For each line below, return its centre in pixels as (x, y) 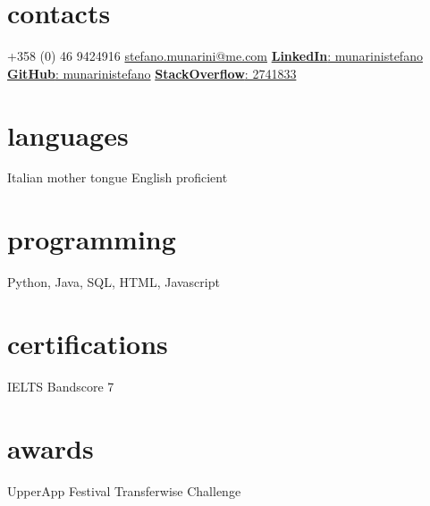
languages (68, 135)
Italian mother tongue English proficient (118, 177)
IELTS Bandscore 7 (61, 386)
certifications (88, 343)
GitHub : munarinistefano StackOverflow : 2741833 (152, 73)
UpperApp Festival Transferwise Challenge (124, 490)
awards (51, 447)
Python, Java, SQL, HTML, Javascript (114, 282)
